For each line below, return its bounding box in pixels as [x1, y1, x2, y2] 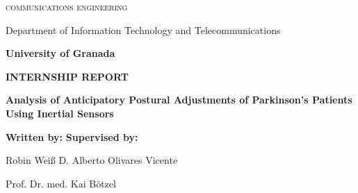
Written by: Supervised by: [6, 129, 138, 144]
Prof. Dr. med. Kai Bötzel [6, 176, 116, 190]
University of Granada [6, 46, 115, 60]
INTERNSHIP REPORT [6, 69, 129, 83]
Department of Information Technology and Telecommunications [6, 22, 281, 37]
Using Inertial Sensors [6, 106, 114, 120]
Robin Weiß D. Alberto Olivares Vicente [6, 153, 178, 167]
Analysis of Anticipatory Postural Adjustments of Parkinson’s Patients [6, 92, 352, 107]
